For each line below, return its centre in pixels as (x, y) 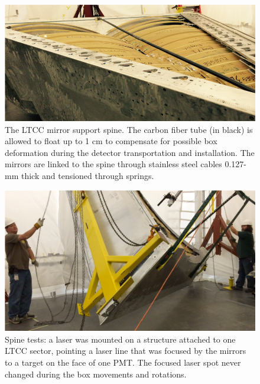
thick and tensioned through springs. (87, 175)
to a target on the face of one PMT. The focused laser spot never (123, 362)
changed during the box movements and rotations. (96, 374)
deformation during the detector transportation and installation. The (130, 152)
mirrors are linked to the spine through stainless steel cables (113, 164)
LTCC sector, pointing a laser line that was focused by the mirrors (126, 351)
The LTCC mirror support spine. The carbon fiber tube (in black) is (129, 129)
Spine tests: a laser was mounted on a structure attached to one (120, 339)
